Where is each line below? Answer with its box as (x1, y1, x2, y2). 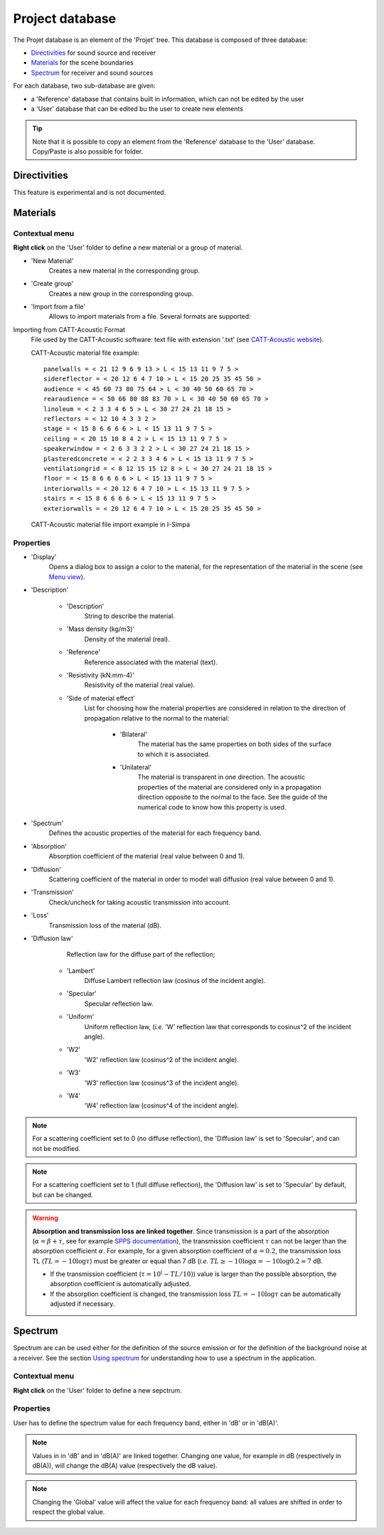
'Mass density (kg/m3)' (66, 625, 135, 633)
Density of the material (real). (84, 634, 171, 643)
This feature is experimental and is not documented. (13, 188, 166, 196)
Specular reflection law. (84, 999, 154, 1008)
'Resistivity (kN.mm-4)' (66, 671, 134, 679)
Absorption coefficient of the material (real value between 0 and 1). (48, 852, 245, 861)
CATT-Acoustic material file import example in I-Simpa (31, 520, 191, 529)
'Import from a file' (31, 302, 85, 311)
